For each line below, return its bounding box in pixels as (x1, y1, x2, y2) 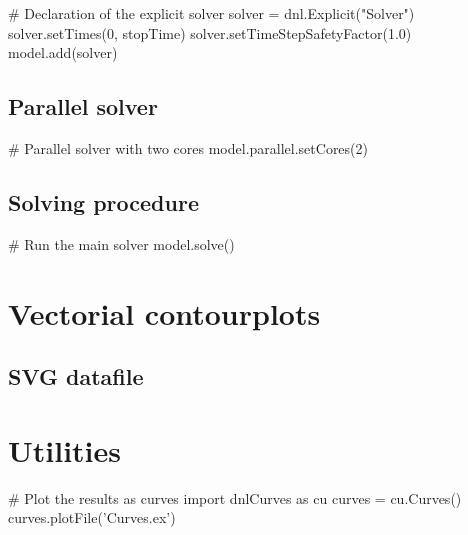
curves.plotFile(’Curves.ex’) (8, 507, 176, 528)
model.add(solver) (8, 42, 118, 63)
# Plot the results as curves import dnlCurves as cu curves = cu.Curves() (8, 487, 462, 508)
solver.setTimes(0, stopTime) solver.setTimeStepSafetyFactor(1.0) (8, 22, 412, 43)
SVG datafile (8, 361, 144, 392)
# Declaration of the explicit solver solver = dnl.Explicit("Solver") (8, 3, 415, 23)
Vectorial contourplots (8, 292, 321, 333)
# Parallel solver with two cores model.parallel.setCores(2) (8, 137, 368, 158)
